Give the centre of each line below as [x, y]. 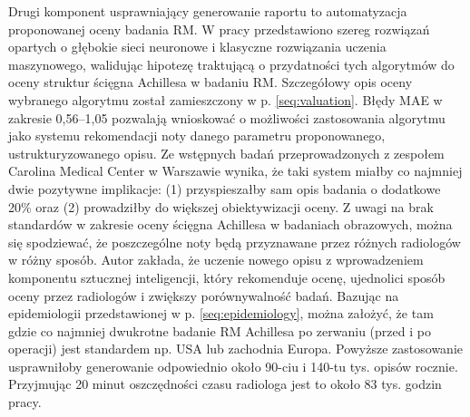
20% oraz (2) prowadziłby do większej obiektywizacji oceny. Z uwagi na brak [221, 206]
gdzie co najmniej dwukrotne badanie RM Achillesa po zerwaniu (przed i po [220, 330]
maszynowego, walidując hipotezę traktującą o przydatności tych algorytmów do [231, 64]
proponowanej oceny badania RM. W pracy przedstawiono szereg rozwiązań [219, 29]
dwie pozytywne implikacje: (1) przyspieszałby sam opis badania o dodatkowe [225, 188]
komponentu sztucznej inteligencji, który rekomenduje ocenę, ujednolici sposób [227, 277]
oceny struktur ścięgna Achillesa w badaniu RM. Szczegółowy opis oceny [211, 82]
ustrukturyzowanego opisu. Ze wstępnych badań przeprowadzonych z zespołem [226, 153]
